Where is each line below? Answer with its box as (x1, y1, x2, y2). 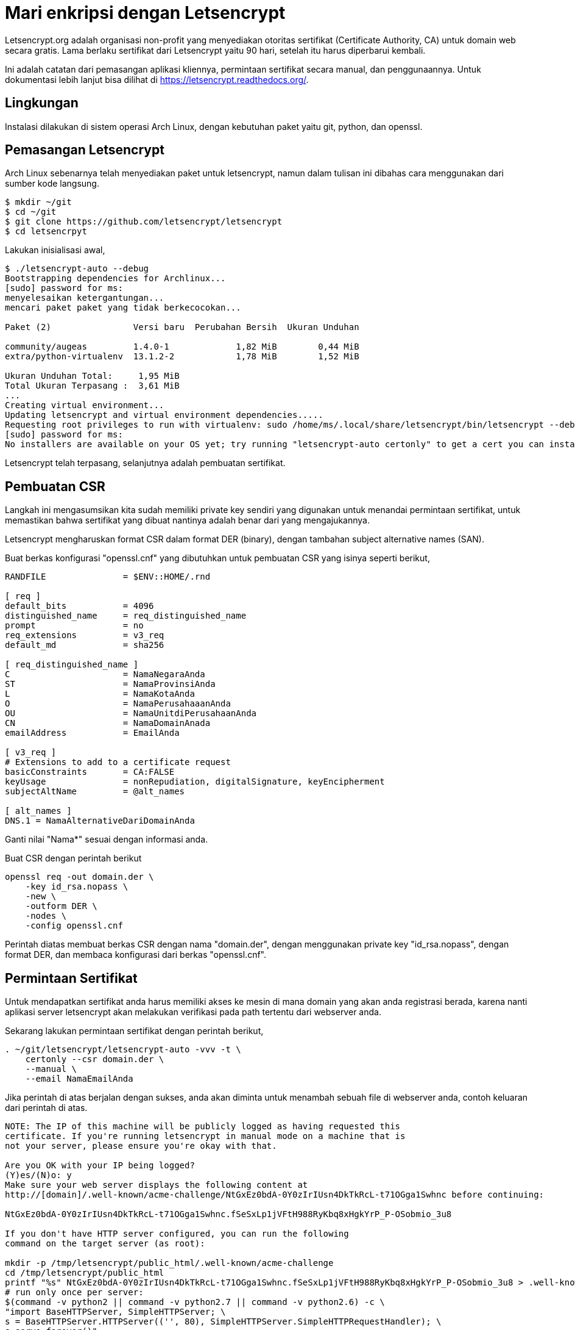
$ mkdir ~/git (5, 197, 72, 207)
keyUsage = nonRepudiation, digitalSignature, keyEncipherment (5, 777, 385, 787)
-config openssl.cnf (25, 921, 123, 931)
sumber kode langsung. (5, 178, 99, 189)
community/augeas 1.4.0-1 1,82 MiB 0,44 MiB (5, 342, 359, 352)
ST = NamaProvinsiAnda (5, 679, 216, 689)
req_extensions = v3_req (5, 630, 164, 641)
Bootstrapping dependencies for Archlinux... (5, 273, 226, 284)
